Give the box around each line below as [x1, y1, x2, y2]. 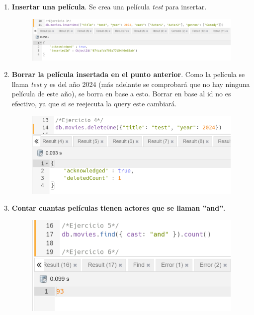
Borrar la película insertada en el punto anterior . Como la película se [11, 69, 245, 79]
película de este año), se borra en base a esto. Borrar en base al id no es [11, 88, 231, 99]
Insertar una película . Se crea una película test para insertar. [11, 1, 207, 11]
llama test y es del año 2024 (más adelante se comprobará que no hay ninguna [11, 79, 250, 89]
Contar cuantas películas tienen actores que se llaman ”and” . [11, 203, 226, 213]
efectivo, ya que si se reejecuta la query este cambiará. [11, 98, 177, 108]
